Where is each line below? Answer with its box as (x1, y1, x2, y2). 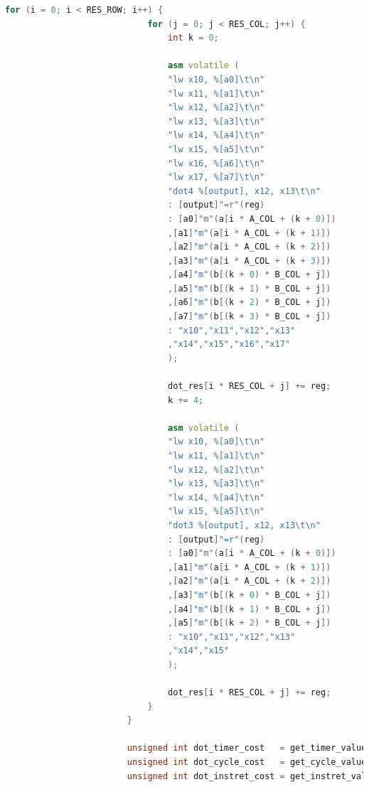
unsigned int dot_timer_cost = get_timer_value (127, 743, 367, 754)
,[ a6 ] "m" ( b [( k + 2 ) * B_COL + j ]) (168, 297, 331, 308)
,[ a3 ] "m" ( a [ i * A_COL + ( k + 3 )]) (168, 255, 331, 266)
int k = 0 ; (168, 33, 219, 43)
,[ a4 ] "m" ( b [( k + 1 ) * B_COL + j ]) (168, 604, 331, 614)
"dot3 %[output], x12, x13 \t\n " (168, 520, 321, 530)
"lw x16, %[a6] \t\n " (168, 158, 265, 168)
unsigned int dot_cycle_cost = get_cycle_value (127, 757, 367, 768)
